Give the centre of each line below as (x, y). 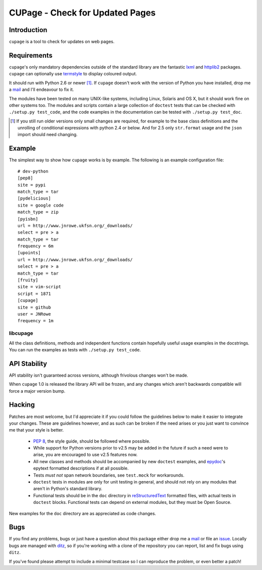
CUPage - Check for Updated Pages (82, 13)
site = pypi (32, 185)
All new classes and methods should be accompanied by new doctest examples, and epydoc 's (129, 461)
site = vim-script (40, 287)
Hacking (22, 405)
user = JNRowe (34, 314)
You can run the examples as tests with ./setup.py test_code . (75, 349)
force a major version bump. (37, 391)
